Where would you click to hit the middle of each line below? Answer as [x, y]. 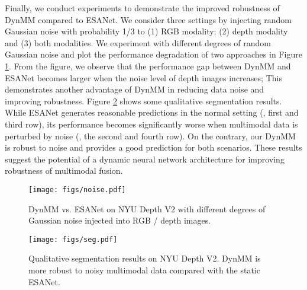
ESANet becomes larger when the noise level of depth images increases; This [143, 77]
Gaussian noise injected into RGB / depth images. [120, 220]
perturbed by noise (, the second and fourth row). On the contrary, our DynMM [150, 136]
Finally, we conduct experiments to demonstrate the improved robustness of [142, 8]
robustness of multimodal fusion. [64, 171]
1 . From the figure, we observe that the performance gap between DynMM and [148, 66]
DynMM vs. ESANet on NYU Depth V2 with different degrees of [147, 208]
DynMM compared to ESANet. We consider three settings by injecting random [148, 19]
